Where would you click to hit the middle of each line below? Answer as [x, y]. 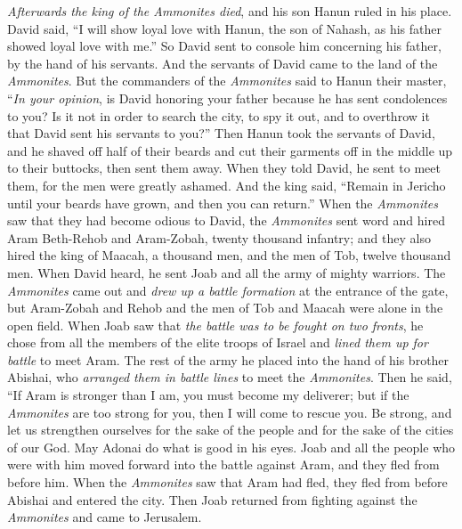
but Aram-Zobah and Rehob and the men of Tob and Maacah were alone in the [225, 308]
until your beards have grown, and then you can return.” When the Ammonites [223, 203]
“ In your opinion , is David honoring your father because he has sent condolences [227, 98]
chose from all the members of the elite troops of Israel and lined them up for [218, 342]
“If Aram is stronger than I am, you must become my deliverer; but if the [208, 395]
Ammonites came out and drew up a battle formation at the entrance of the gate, [228, 290]
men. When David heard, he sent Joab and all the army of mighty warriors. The [227, 272]
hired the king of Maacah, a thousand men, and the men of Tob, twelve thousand [229, 255]
